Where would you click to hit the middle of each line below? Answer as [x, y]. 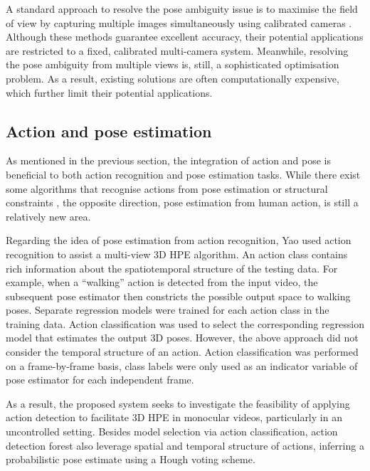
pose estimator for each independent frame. [100, 380]
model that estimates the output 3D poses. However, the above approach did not [182, 338]
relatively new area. [48, 216]
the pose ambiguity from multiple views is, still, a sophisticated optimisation [173, 64]
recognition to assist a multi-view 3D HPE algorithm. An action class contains [177, 254]
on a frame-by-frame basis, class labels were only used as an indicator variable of [182, 365]
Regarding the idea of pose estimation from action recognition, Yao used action [179, 240]
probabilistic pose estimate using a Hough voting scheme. [131, 459]
